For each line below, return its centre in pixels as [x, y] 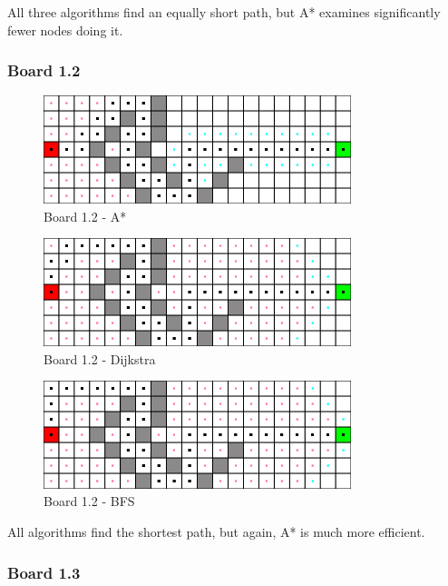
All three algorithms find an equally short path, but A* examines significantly [224, 12]
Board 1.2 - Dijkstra [100, 358]
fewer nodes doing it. [65, 30]
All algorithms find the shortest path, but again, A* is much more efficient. [216, 532]
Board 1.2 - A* [85, 216]
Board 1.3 [44, 572]
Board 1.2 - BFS [89, 501]
